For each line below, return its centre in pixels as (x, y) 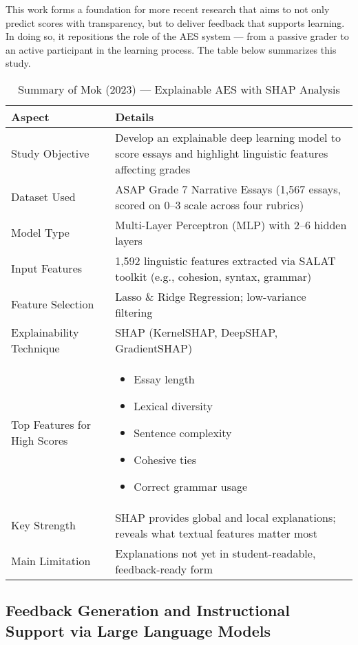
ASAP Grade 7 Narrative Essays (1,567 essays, (228, 189)
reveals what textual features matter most (216, 533)
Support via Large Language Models (138, 630)
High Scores (40, 441)
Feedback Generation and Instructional (148, 610)
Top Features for (51, 425)
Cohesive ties (165, 459)
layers (129, 240)
